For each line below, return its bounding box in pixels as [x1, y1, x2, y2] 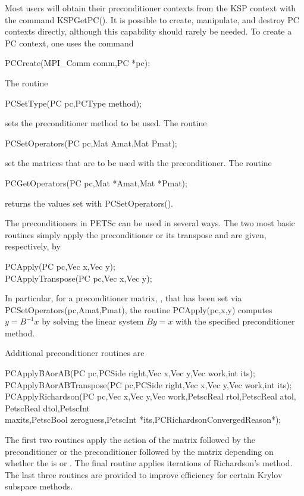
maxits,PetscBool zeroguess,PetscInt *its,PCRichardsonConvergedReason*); [5, 413, 281, 426]
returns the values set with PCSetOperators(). [5, 196, 173, 209]
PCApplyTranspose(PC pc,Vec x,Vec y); [5, 272, 152, 284]
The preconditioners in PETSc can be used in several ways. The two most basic [5, 217, 295, 229]
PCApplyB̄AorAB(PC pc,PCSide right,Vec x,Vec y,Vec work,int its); [5, 367, 255, 379]
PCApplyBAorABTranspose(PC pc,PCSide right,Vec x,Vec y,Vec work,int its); [5, 378, 292, 391]
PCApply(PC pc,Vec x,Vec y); [5, 260, 115, 272]
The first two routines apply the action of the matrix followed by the [5, 433, 256, 446]
